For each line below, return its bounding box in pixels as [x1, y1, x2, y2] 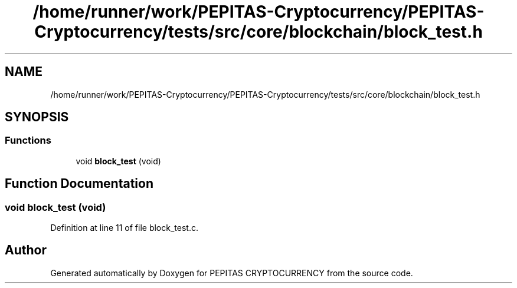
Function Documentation [5, 176, 153, 191]
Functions [5, 134, 51, 147]
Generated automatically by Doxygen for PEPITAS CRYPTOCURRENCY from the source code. [50, 267, 413, 278]
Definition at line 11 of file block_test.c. [50, 223, 198, 233]
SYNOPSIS [5, 110, 69, 125]
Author [5, 243, 47, 258]
